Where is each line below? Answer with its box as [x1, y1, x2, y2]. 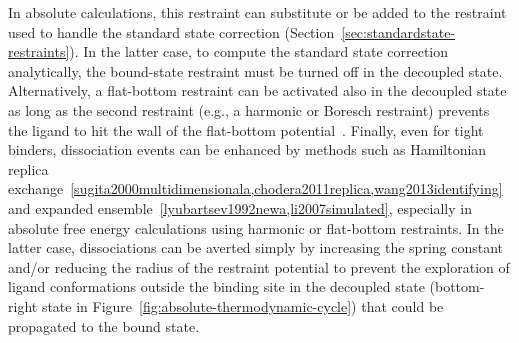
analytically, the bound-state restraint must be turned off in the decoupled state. [8, 60, 503, 81]
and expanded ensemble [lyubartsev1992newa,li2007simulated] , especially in [8, 197, 472, 218]
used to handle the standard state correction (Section [8, 21, 335, 42]
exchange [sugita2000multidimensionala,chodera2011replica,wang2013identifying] [8, 178, 503, 199]
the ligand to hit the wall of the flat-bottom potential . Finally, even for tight [8, 119, 484, 140]
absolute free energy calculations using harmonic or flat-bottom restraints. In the [8, 217, 504, 238]
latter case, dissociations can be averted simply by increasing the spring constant [8, 237, 504, 258]
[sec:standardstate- [341, 21, 456, 42]
